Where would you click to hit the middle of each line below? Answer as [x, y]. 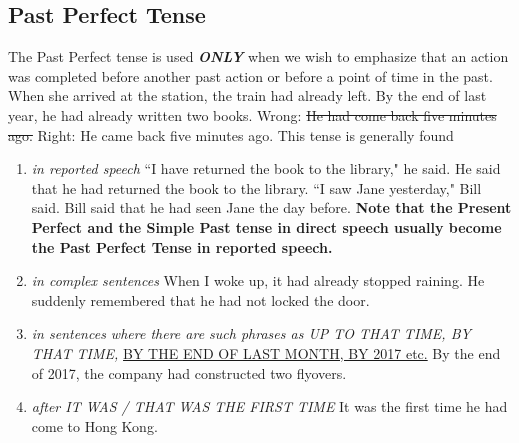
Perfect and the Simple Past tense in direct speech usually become [266, 226]
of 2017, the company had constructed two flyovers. [189, 372]
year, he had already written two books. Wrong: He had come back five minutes [252, 114]
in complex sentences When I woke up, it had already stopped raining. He [258, 280]
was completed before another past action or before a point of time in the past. [250, 75]
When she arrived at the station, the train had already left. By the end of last [247, 95]
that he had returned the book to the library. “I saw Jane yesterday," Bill [256, 187]
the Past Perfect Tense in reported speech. [182, 246]
